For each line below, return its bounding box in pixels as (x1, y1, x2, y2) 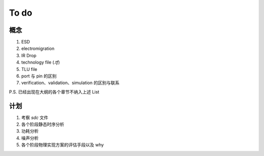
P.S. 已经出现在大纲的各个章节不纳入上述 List (9, 89, 100, 95)
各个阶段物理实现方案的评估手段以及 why (21, 142, 104, 148)
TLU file (21, 66, 38, 72)
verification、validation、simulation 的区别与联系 (21, 80, 120, 86)
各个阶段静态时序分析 (21, 121, 65, 127)
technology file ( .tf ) (21, 59, 60, 66)
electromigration (21, 45, 55, 51)
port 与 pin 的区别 (21, 73, 57, 79)
